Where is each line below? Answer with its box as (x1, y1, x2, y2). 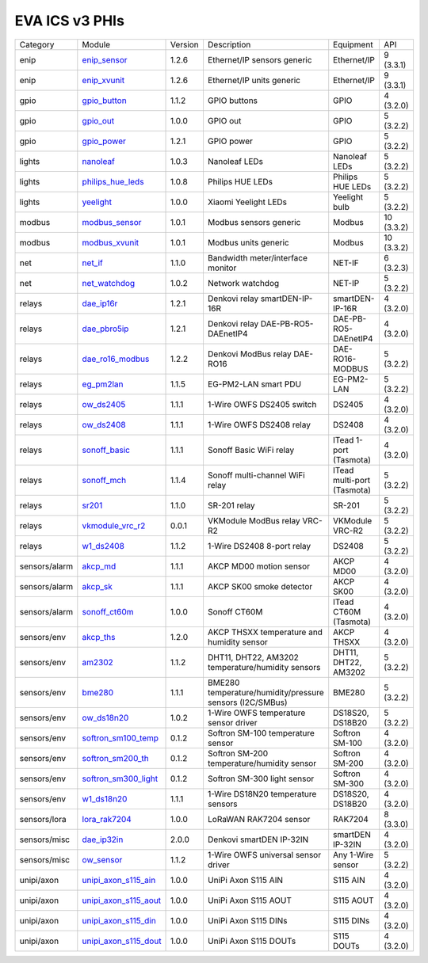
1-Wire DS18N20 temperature (207, 788, 317, 799)
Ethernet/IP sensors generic (207, 54, 312, 65)
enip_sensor (82, 54, 128, 65)
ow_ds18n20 (82, 712, 129, 723)
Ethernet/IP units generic (207, 74, 301, 86)
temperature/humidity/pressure (207, 687, 324, 698)
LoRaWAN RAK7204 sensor (207, 813, 311, 824)
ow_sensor (82, 854, 123, 865)
